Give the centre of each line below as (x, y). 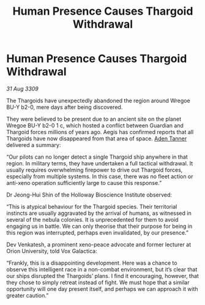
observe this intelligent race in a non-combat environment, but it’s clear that (102, 269)
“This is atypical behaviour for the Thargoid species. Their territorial (92, 206)
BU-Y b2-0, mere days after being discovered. (65, 107)
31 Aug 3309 (22, 88)
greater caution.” (28, 295)
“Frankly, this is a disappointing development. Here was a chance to (92, 263)
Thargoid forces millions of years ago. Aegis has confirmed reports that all (100, 132)
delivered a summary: (34, 145)
